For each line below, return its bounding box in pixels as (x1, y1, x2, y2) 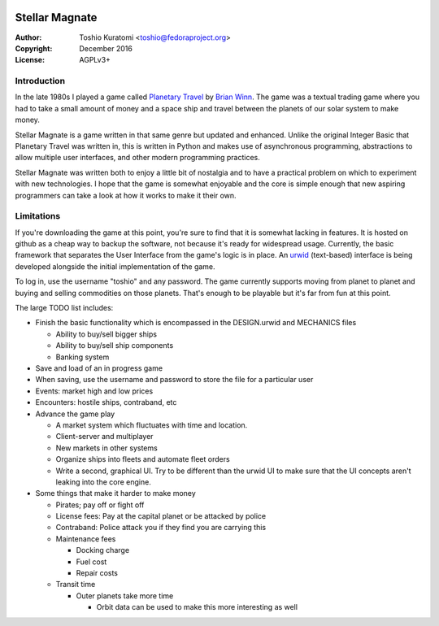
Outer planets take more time (76, 590, 174, 601)
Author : (15, 33, 42, 42)
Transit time (55, 580, 96, 589)
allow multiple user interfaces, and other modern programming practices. (15, 153, 260, 163)
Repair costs (76, 568, 118, 578)
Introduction (15, 76, 65, 87)
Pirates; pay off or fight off (55, 500, 145, 510)
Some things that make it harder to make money (35, 489, 197, 498)
